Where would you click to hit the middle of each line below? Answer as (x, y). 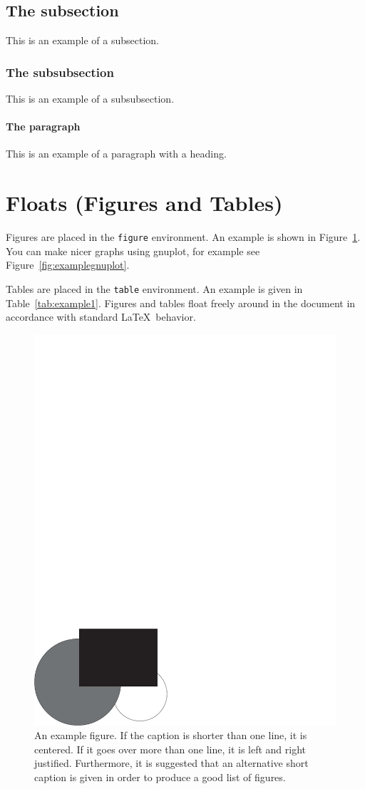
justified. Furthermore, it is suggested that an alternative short (171, 763)
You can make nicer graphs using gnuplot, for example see (133, 251)
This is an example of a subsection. (82, 40)
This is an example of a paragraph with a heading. (116, 154)
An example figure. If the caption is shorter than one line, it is (171, 735)
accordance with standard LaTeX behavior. (101, 317)
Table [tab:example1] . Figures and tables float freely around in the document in (181, 303)
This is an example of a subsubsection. (90, 99)
